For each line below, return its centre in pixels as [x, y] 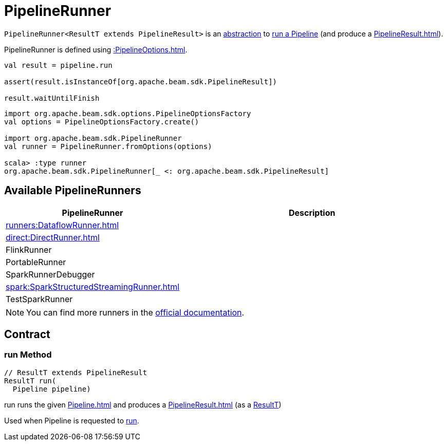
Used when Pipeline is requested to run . [72, 420]
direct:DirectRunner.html [53, 237]
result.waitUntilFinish [52, 98]
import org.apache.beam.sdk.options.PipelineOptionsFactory [128, 113]
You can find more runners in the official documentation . [135, 312]
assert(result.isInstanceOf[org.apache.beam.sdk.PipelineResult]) [141, 81]
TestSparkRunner [39, 299]
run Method [28, 355]
